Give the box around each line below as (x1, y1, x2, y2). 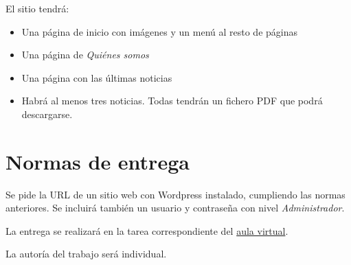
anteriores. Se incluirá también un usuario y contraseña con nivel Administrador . (5, 200, 345, 215)
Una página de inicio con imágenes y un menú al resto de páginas (21, 24, 297, 38)
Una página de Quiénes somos (21, 47, 149, 62)
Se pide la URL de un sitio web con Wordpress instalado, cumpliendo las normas (5, 187, 346, 201)
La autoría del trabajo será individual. (5, 246, 167, 261)
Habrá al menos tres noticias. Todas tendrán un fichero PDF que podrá (21, 93, 323, 108)
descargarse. (21, 106, 73, 121)
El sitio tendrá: (5, 1, 69, 15)
